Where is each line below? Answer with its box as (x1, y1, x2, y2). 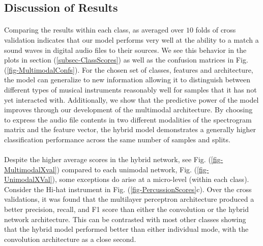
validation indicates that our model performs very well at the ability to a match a (4, 34, 259, 45)
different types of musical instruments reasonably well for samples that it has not (4, 84, 257, 95)
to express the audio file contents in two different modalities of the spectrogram (4, 114, 252, 125)
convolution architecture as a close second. (4, 233, 136, 244)
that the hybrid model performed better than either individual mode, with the (4, 224, 249, 234)
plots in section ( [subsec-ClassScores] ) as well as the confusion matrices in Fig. (4, 54, 248, 65)
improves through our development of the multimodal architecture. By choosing (4, 104, 253, 115)
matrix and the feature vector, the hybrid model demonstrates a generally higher (4, 124, 256, 135)
